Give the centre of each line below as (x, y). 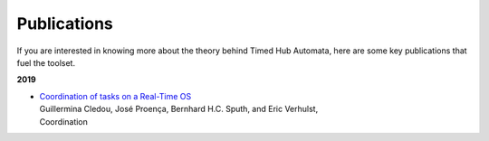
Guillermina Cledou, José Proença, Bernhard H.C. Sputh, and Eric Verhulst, (179, 109)
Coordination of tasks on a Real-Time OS (115, 96)
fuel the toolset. (46, 62)
